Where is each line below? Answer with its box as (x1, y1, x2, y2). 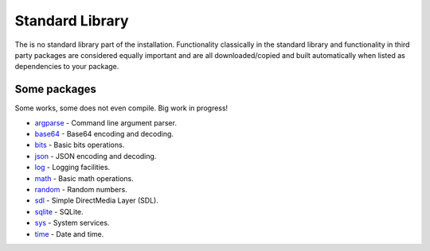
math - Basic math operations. (34, 173, 135, 183)
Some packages (14, 83, 97, 96)
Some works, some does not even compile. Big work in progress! (14, 103, 229, 113)
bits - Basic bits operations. (34, 140, 125, 150)
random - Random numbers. (34, 184, 127, 194)
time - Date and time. (34, 229, 104, 238)
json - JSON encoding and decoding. (34, 151, 157, 160)
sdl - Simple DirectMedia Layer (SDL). (34, 195, 159, 206)
